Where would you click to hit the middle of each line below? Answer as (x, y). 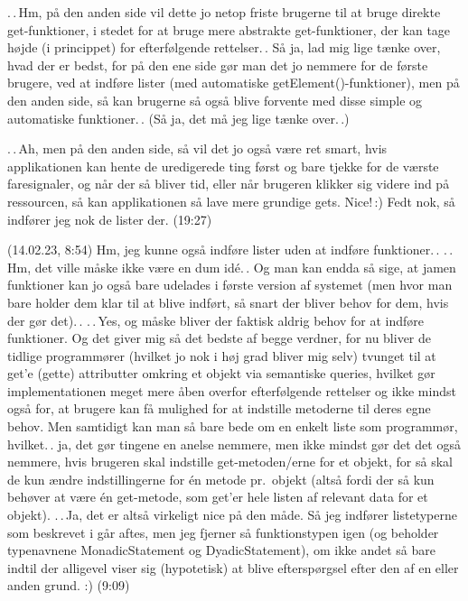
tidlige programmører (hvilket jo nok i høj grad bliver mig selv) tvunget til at (222, 355)
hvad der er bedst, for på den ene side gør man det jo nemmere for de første (218, 65)
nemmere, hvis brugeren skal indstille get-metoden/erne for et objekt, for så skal (230, 462)
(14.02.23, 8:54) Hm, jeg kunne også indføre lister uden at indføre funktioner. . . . (230, 250)
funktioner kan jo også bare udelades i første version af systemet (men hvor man (230, 285)
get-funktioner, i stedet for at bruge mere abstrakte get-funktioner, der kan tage (229, 29)
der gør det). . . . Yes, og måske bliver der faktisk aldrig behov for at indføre (215, 320)
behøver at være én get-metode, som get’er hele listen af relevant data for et (218, 497)
